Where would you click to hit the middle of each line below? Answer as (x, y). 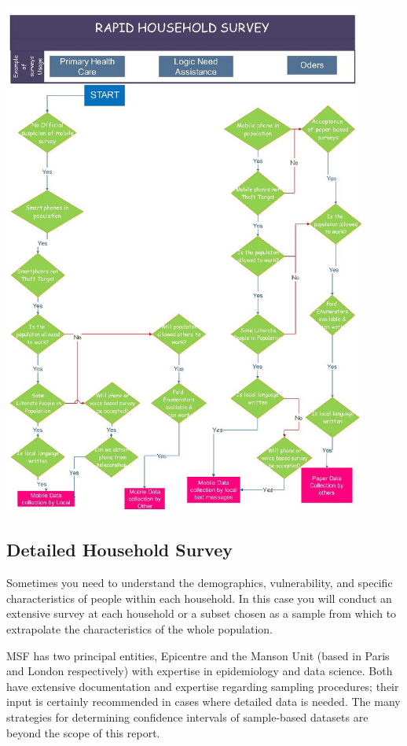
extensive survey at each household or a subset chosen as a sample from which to (202, 613)
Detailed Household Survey (119, 550)
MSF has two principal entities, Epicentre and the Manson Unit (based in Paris (198, 655)
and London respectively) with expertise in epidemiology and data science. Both (200, 671)
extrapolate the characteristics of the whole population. (140, 629)
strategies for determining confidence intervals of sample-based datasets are (187, 716)
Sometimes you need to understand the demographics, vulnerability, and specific (200, 583)
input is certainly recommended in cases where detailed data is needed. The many (203, 702)
